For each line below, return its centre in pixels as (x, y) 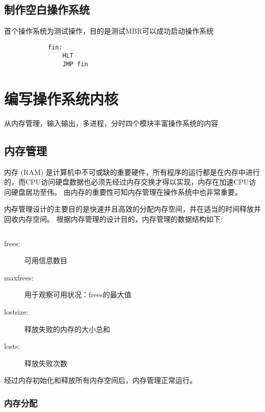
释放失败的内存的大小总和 (67, 329)
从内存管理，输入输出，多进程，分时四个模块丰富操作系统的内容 (111, 123)
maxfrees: (19, 277)
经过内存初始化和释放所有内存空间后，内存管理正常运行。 (100, 380)
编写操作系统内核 (61, 98)
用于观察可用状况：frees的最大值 (78, 294)
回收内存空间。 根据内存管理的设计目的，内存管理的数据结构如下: (113, 219)
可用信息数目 (46, 260)
